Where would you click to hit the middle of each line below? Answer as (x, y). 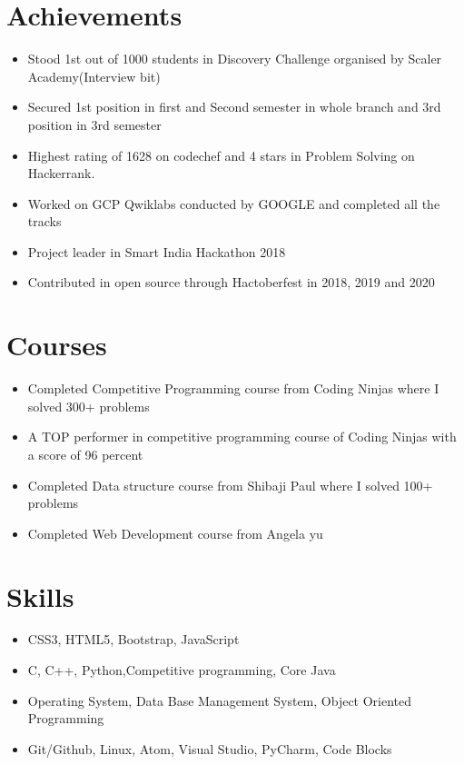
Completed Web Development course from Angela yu (175, 533)
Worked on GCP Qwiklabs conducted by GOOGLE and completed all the (234, 203)
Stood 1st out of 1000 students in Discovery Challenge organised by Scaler (235, 59)
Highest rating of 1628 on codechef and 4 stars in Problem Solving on (221, 155)
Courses (57, 345)
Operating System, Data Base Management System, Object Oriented (220, 700)
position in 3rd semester (94, 124)
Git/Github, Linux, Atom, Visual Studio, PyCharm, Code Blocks (210, 748)
